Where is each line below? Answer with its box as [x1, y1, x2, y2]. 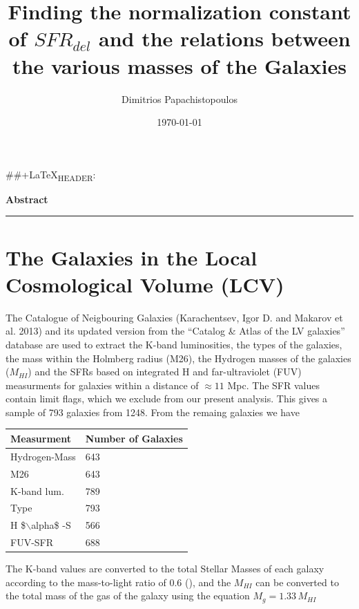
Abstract [6, 191, 48, 206]
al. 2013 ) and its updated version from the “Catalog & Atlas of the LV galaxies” [6, 324, 345, 338]
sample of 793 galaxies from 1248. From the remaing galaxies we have [6, 404, 300, 419]
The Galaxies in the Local [6, 243, 258, 271]
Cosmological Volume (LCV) [6, 270, 284, 298]
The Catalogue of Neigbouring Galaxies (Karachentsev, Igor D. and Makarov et [6, 310, 343, 324]
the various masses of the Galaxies [12, 51, 347, 79]
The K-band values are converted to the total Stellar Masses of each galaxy [6, 561, 324, 576]
